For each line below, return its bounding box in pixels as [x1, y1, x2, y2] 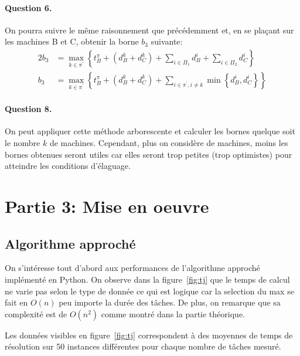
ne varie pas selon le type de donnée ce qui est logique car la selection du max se [5, 284, 294, 297]
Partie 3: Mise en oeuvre [5, 194, 209, 218]
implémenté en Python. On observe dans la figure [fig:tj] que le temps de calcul [5, 273, 290, 285]
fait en [5, 296, 28, 308]
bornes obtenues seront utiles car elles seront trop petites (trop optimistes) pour [5, 148, 292, 160]
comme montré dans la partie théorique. [101, 307, 245, 320]
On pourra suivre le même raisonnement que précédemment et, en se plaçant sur [5, 23, 294, 36]
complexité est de [5, 307, 67, 320]
